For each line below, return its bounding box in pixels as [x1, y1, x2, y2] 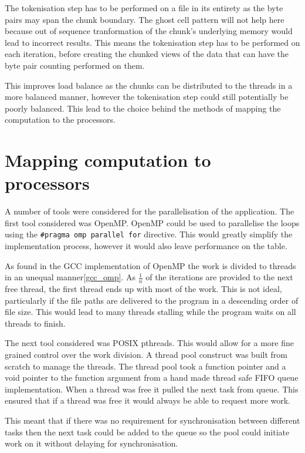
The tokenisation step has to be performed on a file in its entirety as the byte [5, 2, 283, 14]
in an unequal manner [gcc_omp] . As [5, 271, 135, 283]
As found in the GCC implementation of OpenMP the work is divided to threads [5, 259, 296, 271]
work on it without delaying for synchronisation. [5, 437, 178, 449]
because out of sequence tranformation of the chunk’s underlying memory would [5, 25, 293, 37]
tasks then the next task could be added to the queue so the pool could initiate [5, 425, 290, 438]
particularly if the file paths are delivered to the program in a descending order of [5, 294, 299, 306]
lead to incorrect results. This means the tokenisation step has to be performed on [5, 36, 300, 48]
